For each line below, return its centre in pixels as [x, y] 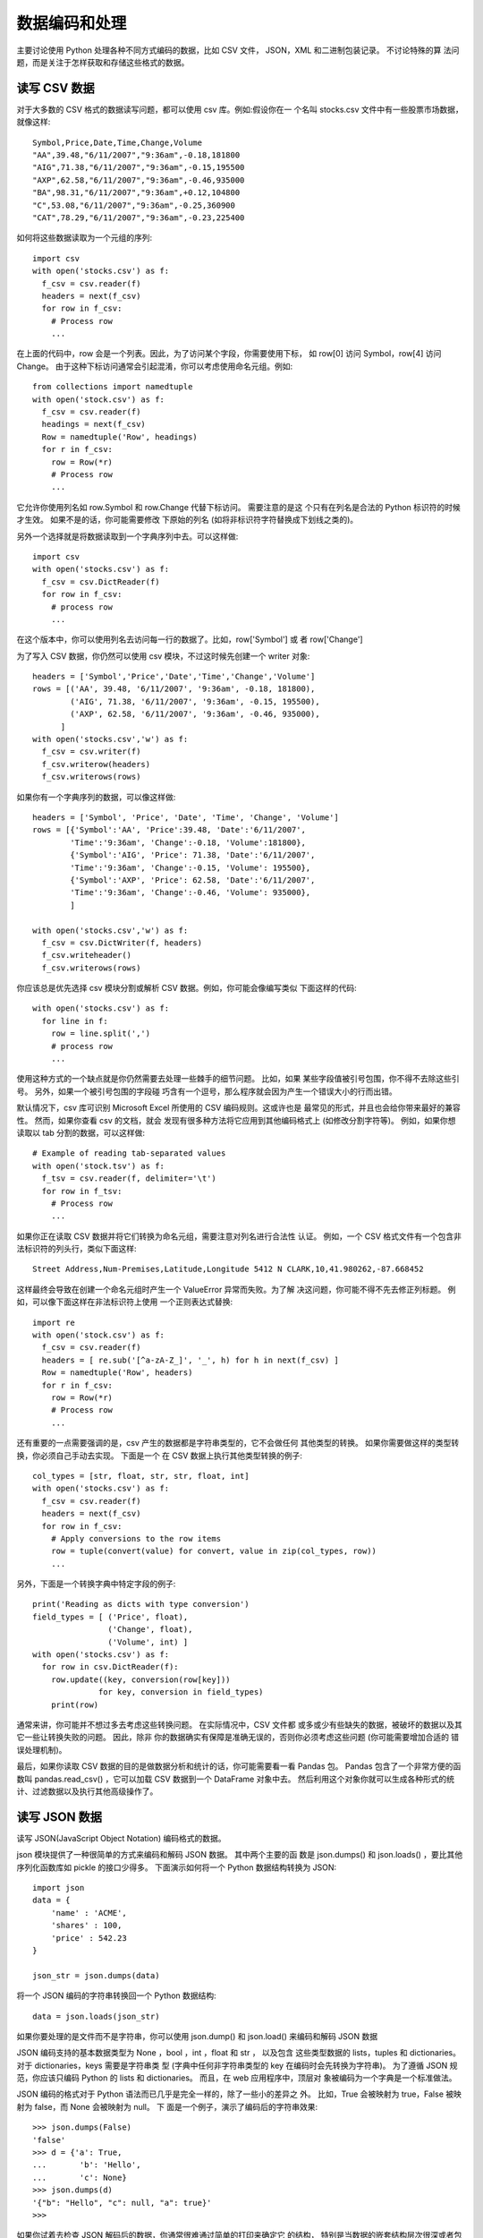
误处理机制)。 [42, 1749]
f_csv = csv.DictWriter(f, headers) [122, 943]
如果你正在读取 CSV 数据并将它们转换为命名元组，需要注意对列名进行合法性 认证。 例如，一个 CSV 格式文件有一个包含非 [239, 1236]
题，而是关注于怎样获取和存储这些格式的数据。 [103, 62]
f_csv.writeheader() [87, 955]
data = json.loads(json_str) [96, 2016]
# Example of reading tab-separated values [129, 1153]
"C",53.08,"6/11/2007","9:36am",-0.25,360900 [134, 205]
